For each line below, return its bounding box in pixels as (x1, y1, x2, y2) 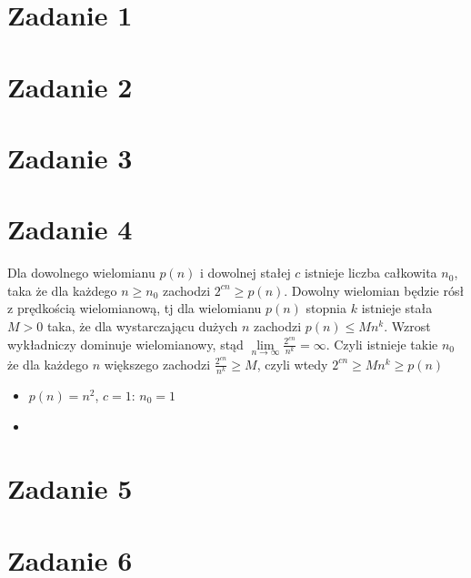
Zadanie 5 (7, 470, 133, 507)
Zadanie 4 (7, 210, 133, 248)
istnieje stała (361, 299, 433, 318)
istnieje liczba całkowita (305, 263, 437, 282)
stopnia (306, 299, 347, 318)
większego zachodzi (104, 354, 211, 373)
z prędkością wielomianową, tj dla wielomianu (7, 299, 262, 318)
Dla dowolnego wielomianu (7, 263, 155, 282)
